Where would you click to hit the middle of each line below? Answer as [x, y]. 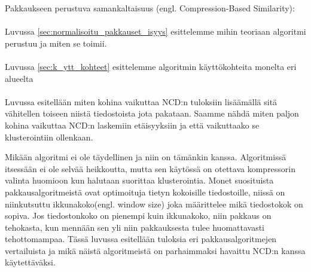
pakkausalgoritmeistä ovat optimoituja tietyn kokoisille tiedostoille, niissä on [145, 192]
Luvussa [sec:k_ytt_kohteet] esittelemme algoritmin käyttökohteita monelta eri [151, 66]
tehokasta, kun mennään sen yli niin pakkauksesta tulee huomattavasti [135, 227]
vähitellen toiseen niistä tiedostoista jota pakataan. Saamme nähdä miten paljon [152, 113]
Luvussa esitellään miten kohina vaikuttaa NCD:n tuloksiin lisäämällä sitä [141, 101]
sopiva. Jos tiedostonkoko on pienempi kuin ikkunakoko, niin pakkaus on [138, 216]
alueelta [19, 78]
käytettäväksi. [30, 262]
